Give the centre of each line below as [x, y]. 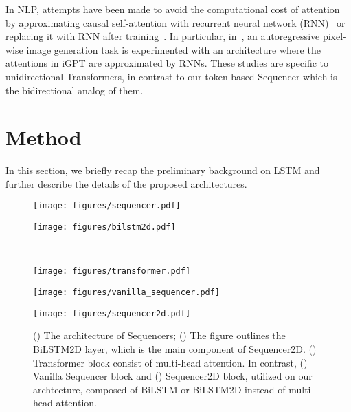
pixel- [334, 36]
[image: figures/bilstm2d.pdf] [104, 227]
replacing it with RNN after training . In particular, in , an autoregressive [163, 36]
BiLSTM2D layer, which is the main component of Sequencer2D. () [175, 348]
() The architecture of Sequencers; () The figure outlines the [159, 335]
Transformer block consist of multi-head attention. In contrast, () [170, 362]
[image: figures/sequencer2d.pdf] [112, 313]
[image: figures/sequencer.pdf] [107, 206]
